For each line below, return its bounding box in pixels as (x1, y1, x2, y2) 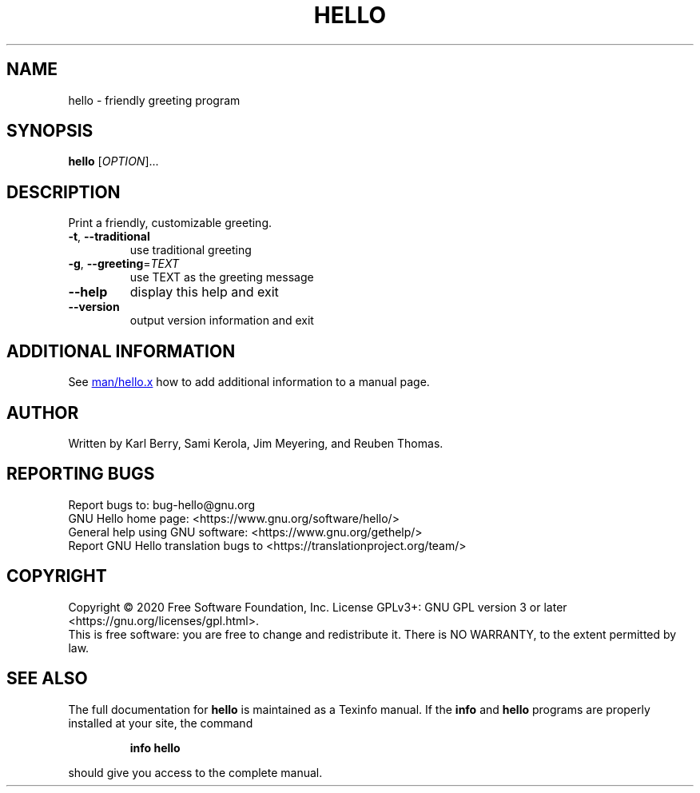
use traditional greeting (129, 243, 252, 257)
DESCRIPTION (6, 181, 121, 202)
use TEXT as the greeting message (129, 270, 314, 285)
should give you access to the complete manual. (68, 765, 323, 779)
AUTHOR (6, 402, 79, 423)
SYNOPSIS (6, 121, 93, 141)
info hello (129, 740, 181, 755)
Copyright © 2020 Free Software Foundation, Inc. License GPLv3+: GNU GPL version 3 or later (68, 600, 567, 614)
